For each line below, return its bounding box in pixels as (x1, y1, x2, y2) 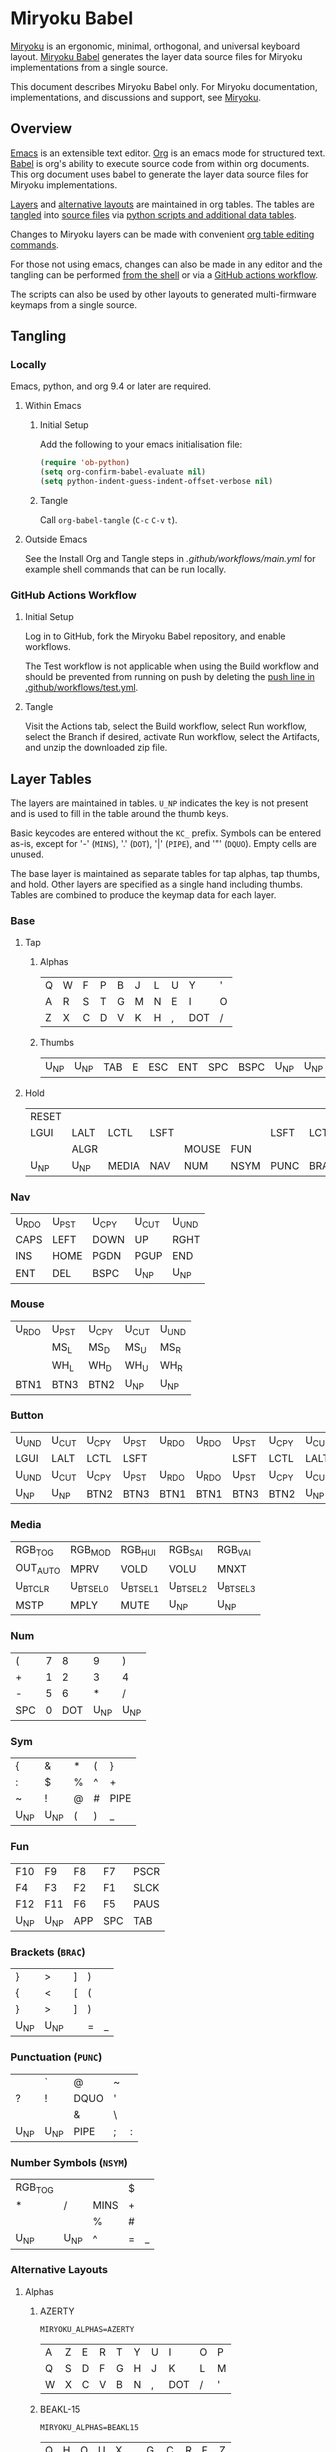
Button (10, 1408, 44, 1422)
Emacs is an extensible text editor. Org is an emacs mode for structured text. (10, 147, 326, 159)
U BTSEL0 (69, 1579, 109, 1595)
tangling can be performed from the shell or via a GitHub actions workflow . (10, 268, 318, 281)
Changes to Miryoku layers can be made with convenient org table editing (10, 228, 315, 240)
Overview (10, 120, 73, 137)
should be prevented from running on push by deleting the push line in (24, 671, 315, 683)
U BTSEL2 (168, 1579, 208, 1595)
